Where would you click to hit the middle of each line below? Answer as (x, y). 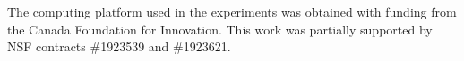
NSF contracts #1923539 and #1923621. (119, 46)
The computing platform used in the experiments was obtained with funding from (232, 11)
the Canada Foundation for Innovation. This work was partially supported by (220, 29)
